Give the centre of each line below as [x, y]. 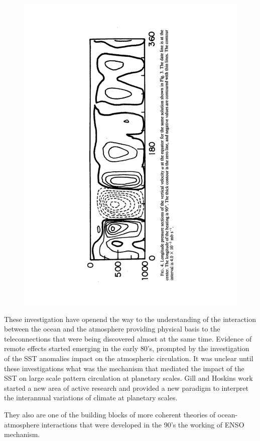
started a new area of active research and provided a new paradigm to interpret [126, 388]
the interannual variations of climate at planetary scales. [91, 398]
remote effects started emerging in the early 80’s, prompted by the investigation [127, 348]
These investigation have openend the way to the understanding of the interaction [130, 319]
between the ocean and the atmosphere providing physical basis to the [112, 329]
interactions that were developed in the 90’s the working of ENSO [143, 424]
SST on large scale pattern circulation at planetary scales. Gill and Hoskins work [128, 378]
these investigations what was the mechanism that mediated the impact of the [124, 368]
